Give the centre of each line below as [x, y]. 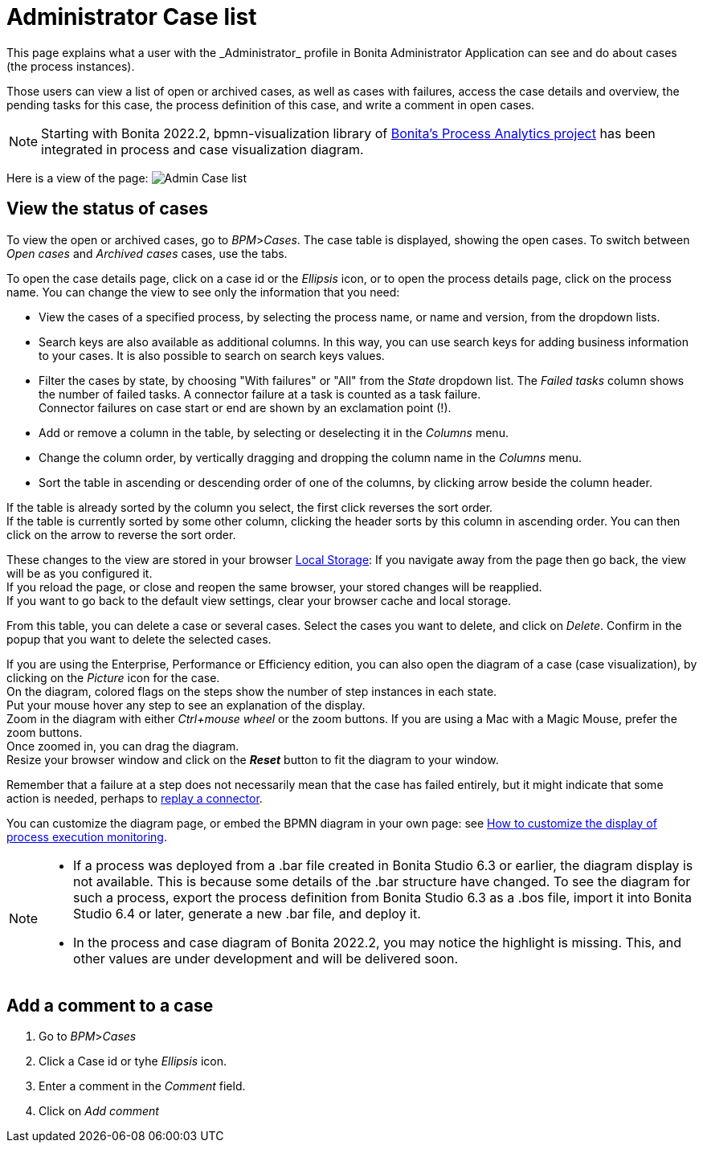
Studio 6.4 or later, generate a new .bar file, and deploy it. [247, 913]
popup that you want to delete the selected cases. [139, 639]
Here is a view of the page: [78, 178]
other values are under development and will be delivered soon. [266, 958]
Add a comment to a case [110, 1006]
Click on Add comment [99, 1111]
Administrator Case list [132, 17]
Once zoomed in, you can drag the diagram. [123, 746]
